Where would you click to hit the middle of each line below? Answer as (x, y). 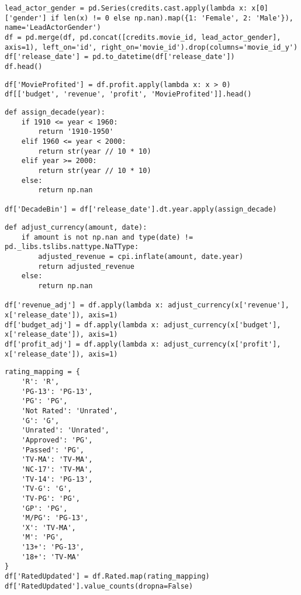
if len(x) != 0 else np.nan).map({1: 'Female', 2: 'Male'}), (172, 18)
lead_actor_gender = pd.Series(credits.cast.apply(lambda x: (126, 8)
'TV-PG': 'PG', (51, 498)
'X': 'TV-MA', (49, 527)
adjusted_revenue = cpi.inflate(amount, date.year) (141, 257)
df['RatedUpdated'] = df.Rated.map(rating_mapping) (107, 577)
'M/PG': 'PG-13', (55, 518)
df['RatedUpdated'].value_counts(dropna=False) (99, 586)
